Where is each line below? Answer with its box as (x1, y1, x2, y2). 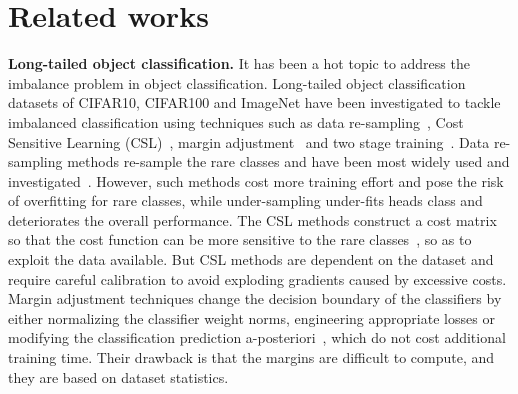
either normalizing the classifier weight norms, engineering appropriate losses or (8, 307, 495, 328)
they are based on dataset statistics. (8, 366, 229, 387)
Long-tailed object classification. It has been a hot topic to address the (8, 53, 470, 74)
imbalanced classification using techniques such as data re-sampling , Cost (8, 111, 464, 132)
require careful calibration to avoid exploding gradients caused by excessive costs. (8, 268, 507, 289)
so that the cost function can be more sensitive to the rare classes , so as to (8, 229, 472, 250)
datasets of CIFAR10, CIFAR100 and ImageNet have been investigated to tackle (8, 92, 501, 113)
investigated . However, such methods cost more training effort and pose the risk (8, 170, 504, 191)
